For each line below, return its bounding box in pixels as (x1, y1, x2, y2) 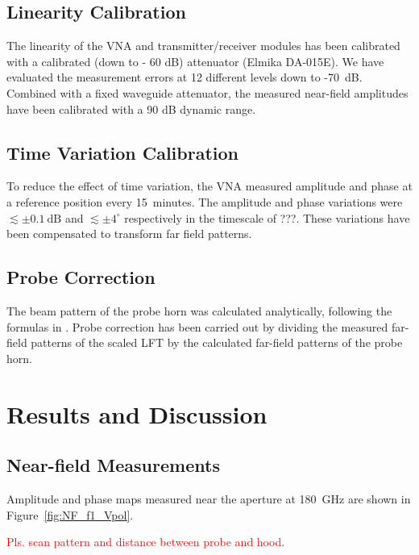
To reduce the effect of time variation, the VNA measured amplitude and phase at (6, 177, 413, 194)
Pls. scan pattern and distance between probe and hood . (6, 533, 285, 550)
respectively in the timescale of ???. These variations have (124, 209, 410, 226)
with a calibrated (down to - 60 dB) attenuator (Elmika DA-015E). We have (6, 52, 384, 69)
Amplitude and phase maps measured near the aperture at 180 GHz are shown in (6, 490, 411, 507)
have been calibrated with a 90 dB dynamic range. (6, 100, 256, 117)
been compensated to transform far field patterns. (6, 225, 252, 242)
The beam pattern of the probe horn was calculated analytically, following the (6, 302, 392, 319)
